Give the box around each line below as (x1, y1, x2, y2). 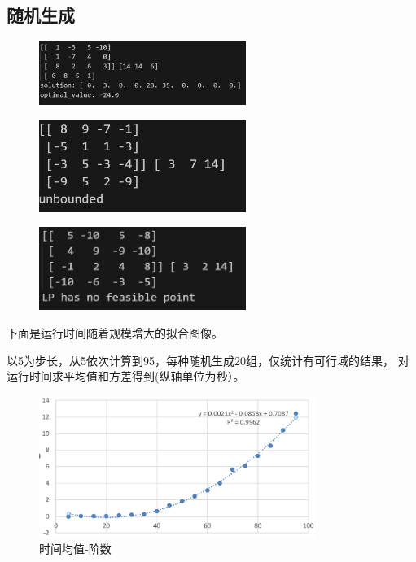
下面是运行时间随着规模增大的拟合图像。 (7, 324, 223, 341)
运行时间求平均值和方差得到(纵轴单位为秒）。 (7, 368, 245, 385)
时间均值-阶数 (39, 540, 112, 557)
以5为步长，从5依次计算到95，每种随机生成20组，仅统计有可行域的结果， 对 (7, 351, 409, 368)
